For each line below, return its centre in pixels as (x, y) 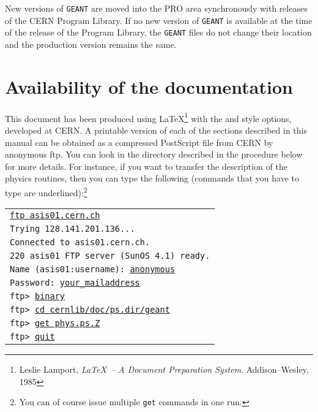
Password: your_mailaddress (75, 283)
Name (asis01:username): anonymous (93, 269)
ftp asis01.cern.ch (55, 216)
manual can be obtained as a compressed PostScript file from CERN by (139, 142)
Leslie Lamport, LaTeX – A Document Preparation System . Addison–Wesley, (164, 369)
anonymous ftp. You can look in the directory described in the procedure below (154, 154)
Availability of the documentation (149, 86)
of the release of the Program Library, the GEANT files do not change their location (158, 32)
